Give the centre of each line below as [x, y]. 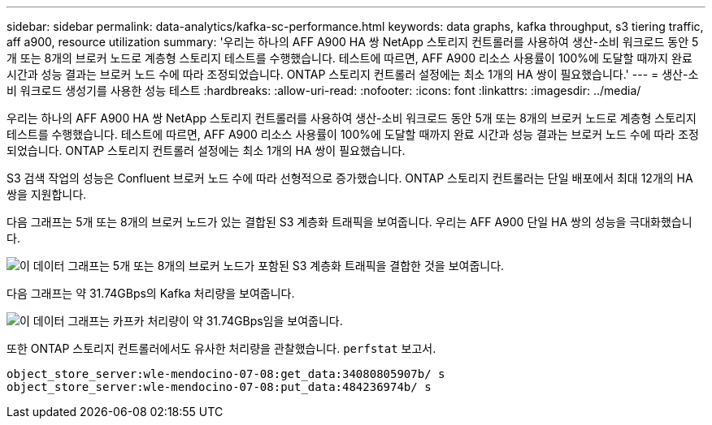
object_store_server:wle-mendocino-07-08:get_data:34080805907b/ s [226, 374]
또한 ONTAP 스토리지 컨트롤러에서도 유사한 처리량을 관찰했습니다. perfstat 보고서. [221, 348]
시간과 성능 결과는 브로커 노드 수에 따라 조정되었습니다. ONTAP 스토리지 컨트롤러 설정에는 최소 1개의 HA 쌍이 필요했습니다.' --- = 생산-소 [353, 74]
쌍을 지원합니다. [47, 194]
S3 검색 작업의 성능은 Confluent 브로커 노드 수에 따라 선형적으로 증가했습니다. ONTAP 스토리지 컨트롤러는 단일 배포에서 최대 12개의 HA [350, 178]
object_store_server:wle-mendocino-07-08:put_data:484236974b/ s [219, 387]
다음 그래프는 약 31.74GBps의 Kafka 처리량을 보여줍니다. [151, 293]
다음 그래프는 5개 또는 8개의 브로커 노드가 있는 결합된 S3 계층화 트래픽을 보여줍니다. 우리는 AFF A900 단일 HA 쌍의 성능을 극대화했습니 [349, 222]
